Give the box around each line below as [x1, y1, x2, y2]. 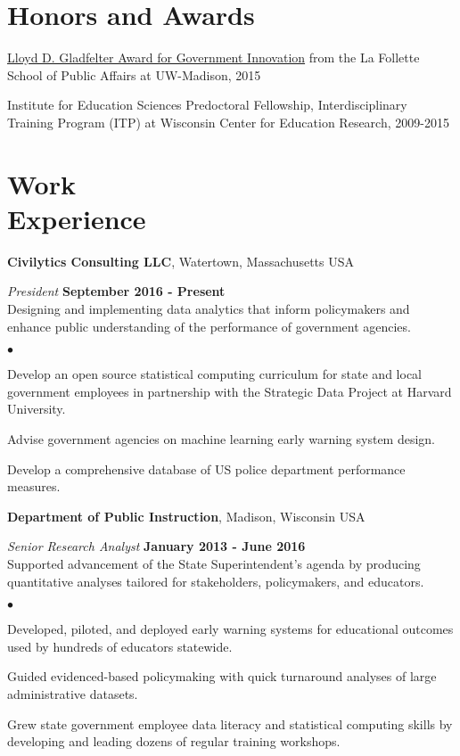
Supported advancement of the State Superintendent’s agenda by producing [7, 554, 421, 572]
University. [7, 399, 66, 418]
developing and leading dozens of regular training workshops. [7, 732, 341, 751]
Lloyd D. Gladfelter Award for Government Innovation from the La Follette [7, 48, 420, 67]
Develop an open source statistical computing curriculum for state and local [7, 365, 422, 383]
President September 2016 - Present [7, 282, 226, 300]
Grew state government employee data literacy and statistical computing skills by [7, 714, 453, 733]
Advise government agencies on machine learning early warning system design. [7, 429, 436, 448]
